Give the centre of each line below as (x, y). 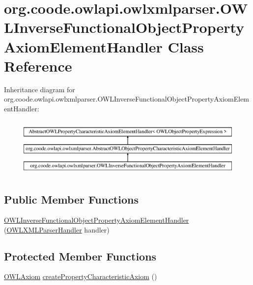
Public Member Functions (71, 199)
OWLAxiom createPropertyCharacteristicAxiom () (81, 276)
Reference (38, 65)
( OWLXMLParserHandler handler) (57, 229)
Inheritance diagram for (40, 89)
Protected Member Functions (80, 256)
